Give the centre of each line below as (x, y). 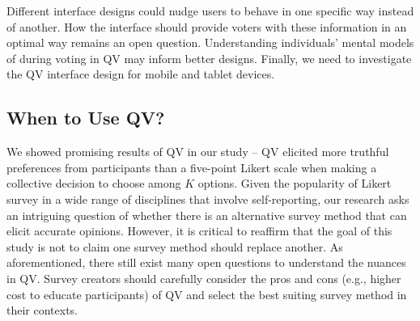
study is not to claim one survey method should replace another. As (175, 246)
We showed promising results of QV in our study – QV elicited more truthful (198, 152)
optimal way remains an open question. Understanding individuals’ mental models (210, 42)
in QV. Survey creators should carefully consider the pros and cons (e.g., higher (204, 278)
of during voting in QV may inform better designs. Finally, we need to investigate (209, 58)
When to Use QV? (86, 118)
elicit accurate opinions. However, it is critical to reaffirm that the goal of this (199, 231)
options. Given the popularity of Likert (295, 183)
